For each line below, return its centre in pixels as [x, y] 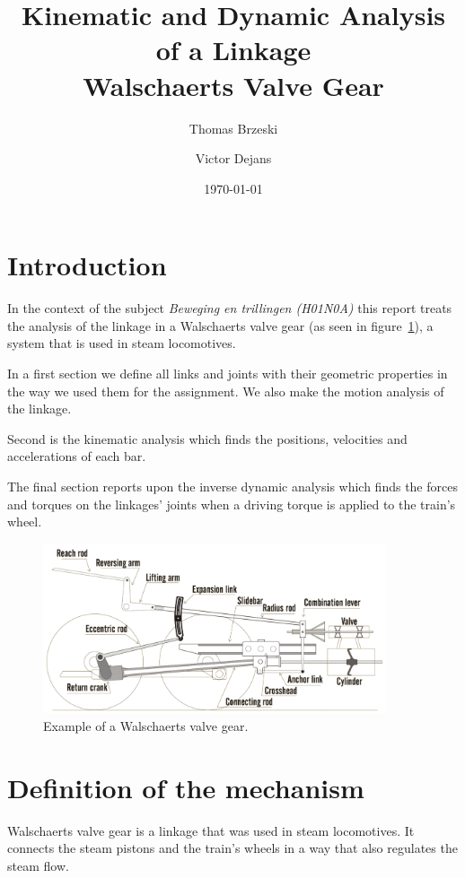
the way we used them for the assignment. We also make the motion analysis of [226, 391]
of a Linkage [233, 50]
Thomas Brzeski [233, 128]
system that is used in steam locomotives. [122, 343]
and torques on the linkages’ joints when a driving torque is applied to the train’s [232, 504]
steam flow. [38, 865]
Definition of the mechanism [186, 787]
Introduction [87, 265]
